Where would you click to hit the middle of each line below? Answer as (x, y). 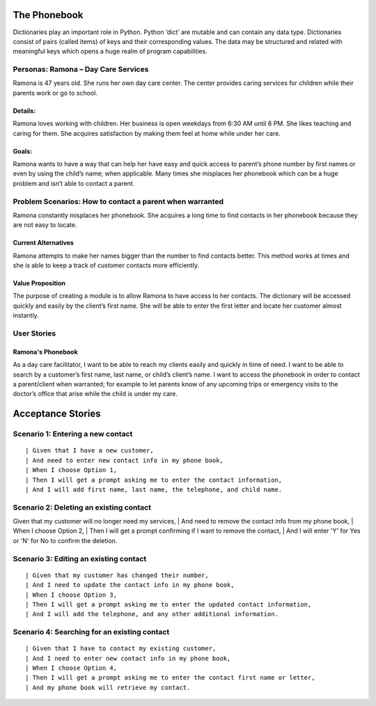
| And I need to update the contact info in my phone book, (130, 585)
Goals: (23, 151)
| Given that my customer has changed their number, (117, 575)
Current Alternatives (44, 243)
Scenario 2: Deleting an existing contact (82, 507)
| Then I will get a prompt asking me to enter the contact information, (154, 480)
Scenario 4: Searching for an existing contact (91, 632)
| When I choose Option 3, (71, 595)
